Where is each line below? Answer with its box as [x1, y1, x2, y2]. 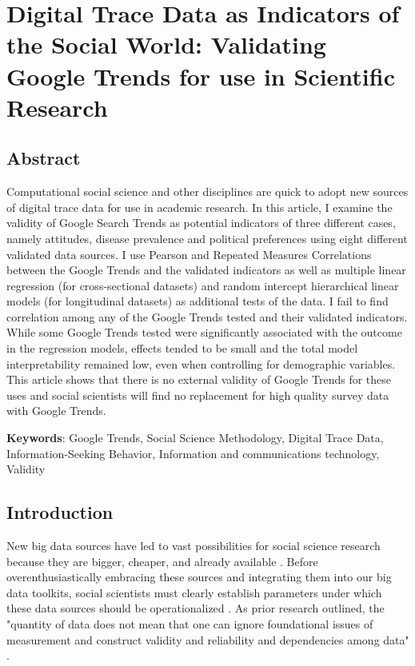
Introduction [6, 500, 114, 524]
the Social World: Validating [6, 28, 326, 61]
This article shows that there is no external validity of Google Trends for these [6, 371, 392, 388]
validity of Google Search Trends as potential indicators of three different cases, [6, 214, 396, 231]
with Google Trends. [6, 402, 106, 419]
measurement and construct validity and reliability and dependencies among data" [6, 631, 409, 648]
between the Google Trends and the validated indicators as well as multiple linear [6, 261, 406, 278]
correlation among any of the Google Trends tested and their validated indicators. [6, 308, 408, 325]
